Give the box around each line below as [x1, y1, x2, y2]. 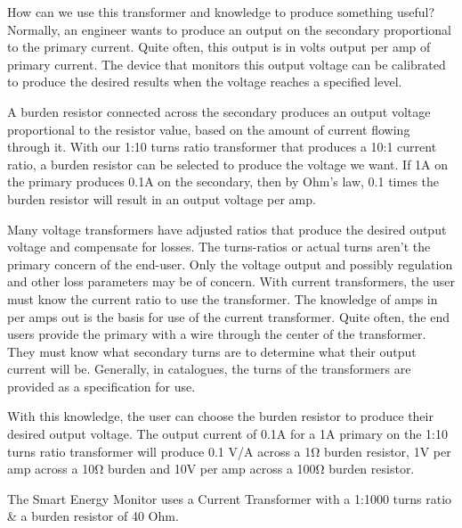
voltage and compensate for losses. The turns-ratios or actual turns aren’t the [7, 237, 431, 256]
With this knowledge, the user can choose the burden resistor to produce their [7, 407, 434, 425]
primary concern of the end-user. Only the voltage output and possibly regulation [7, 254, 453, 273]
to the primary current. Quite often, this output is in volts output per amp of [7, 37, 431, 56]
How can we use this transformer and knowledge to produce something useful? [7, 3, 435, 21]
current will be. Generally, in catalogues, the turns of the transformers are [7, 359, 411, 378]
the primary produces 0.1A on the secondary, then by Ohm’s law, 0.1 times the [7, 172, 440, 191]
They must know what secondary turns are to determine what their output [7, 342, 417, 360]
